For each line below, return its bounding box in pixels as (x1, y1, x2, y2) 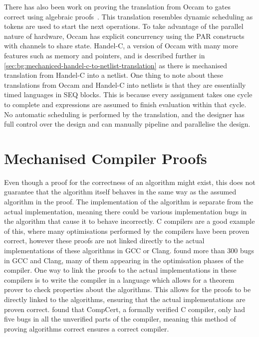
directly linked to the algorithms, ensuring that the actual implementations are (4, 294, 246, 304)
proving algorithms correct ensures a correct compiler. (4, 323, 169, 334)
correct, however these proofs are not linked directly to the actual (4, 235, 205, 246)
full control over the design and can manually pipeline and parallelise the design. (4, 119, 251, 129)
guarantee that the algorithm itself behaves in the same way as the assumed (4, 186, 237, 197)
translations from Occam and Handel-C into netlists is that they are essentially (4, 79, 246, 90)
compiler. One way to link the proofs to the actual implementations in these (4, 265, 237, 275)
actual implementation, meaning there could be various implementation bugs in (4, 206, 247, 216)
